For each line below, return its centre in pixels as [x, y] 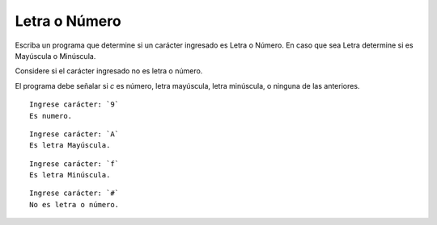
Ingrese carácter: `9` [74, 104]
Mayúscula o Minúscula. [55, 56]
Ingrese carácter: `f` [74, 164]
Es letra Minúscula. [70, 175]
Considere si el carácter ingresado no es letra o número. [109, 71]
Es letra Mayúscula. [70, 146]
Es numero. [51, 116]
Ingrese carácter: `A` [74, 134]
